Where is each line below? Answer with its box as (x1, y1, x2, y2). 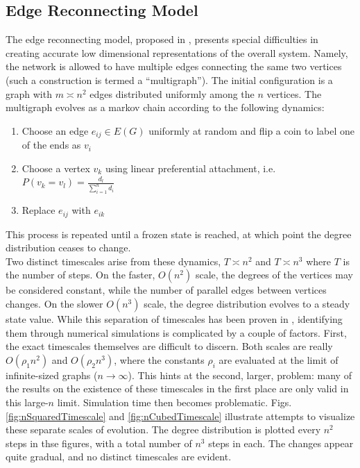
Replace (22, 203, 55, 217)
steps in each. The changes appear (208, 435, 354, 450)
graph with (6, 86, 52, 101)
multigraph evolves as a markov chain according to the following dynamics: (6, 100, 325, 115)
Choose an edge (22, 123, 89, 137)
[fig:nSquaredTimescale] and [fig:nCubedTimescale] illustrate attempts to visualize (6, 408, 355, 423)
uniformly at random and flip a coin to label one (148, 123, 354, 137)
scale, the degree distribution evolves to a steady (144, 296, 350, 311)
